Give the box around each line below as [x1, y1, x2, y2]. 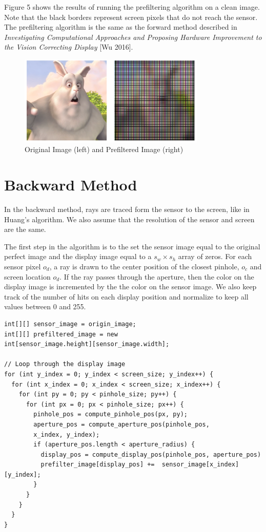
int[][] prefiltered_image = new [4, 330, 118, 338]
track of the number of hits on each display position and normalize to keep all [4, 291, 249, 302]
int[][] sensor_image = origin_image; [4, 320, 136, 328]
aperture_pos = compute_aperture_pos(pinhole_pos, [33, 420, 210, 428]
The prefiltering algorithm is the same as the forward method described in [4, 22, 237, 32]
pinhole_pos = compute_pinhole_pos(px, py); [33, 411, 188, 418]
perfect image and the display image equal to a [4, 251, 152, 262]
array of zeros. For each [178, 251, 252, 262]
